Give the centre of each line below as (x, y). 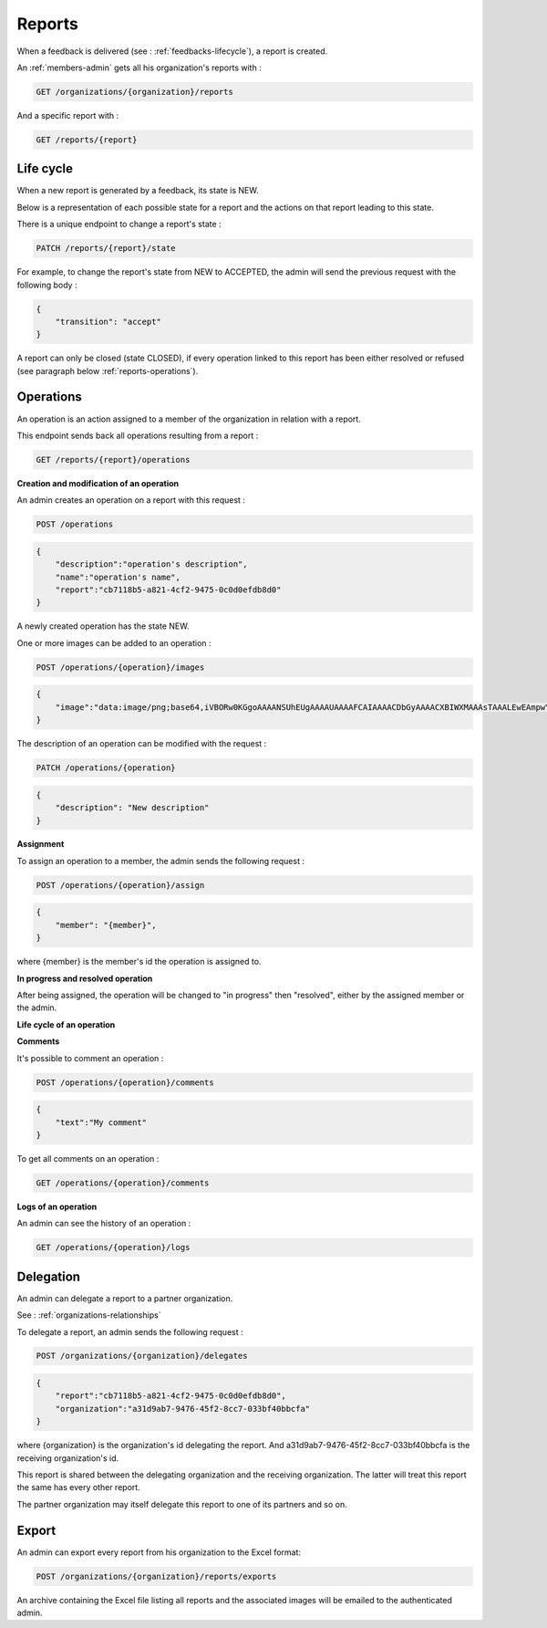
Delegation (49, 1276)
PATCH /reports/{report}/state (106, 248)
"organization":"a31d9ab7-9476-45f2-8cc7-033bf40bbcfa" (183, 1409)
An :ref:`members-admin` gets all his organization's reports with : (139, 68)
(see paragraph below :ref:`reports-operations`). (108, 370)
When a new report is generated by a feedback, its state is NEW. (138, 191)
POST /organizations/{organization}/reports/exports (156, 1576)
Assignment (41, 844)
